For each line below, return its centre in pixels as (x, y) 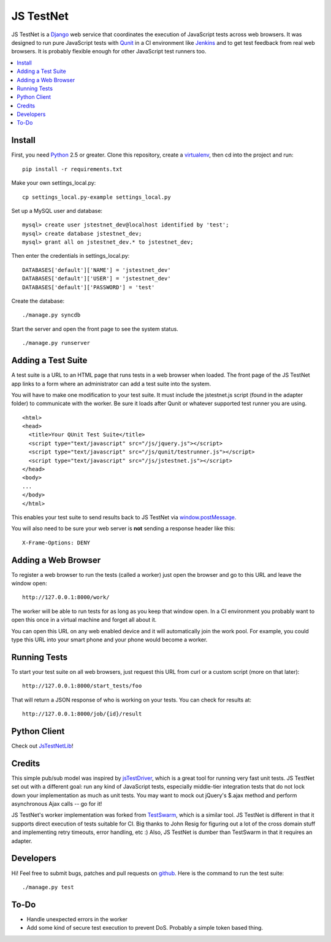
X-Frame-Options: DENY (56, 542)
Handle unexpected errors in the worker (77, 919)
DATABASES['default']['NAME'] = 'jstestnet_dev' (97, 270)
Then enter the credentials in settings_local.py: (70, 256)
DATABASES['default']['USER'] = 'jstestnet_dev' (97, 279)
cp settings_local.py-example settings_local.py (97, 197)
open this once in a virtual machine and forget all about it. (84, 620)
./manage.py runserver (56, 343)
